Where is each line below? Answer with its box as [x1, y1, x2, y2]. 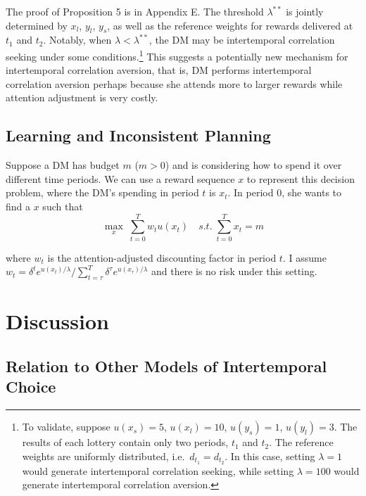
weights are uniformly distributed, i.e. [22, 448, 185, 463]
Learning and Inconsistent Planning [6, 125, 271, 146]
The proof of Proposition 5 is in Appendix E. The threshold [6, 4, 264, 18]
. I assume [282, 250, 327, 265]
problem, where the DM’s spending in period [6, 185, 199, 200]
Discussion [6, 307, 109, 336]
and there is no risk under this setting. [151, 264, 317, 279]
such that [42, 199, 83, 213]
